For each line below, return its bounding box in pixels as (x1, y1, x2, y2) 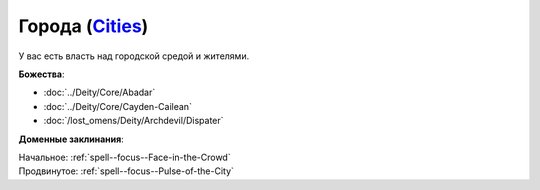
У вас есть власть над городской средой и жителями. (18, 50, 250, 62)
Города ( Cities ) (18, 15, 149, 37)
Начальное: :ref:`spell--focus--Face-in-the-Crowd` (18, 151, 231, 163)
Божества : (18, 68, 65, 80)
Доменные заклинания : (18, 133, 124, 145)
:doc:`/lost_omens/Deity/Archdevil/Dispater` (43, 115, 224, 127)
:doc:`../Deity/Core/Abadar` (43, 86, 156, 99)
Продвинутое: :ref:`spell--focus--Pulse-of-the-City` (18, 165, 235, 177)
